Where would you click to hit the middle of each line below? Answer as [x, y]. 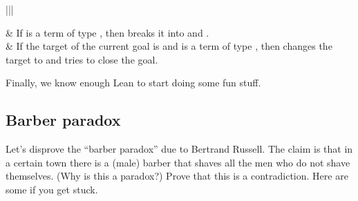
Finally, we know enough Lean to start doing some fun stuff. [133, 83]
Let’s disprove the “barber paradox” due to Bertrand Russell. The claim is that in [179, 149]
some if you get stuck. [52, 189]
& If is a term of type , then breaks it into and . [107, 32]
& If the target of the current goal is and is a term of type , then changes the [169, 46]
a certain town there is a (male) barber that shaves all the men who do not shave [178, 162]
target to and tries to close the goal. [82, 59]
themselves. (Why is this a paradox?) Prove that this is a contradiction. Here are [177, 176]
